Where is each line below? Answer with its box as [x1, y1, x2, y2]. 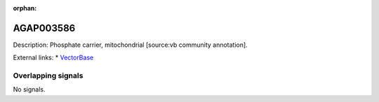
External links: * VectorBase [13, 53, 94, 62]
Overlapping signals [13, 71, 84, 80]
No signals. [13, 85, 46, 94]
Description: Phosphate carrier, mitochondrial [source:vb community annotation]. [13, 41, 248, 49]
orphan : [13, 4, 37, 12]
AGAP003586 [13, 22, 76, 34]
